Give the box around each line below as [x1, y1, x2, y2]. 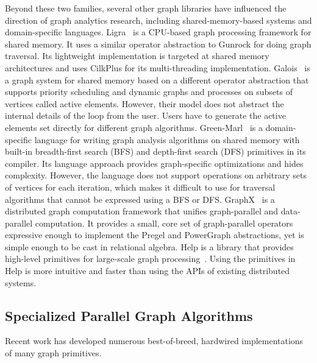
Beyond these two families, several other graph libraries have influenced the [5, 2, 287, 14]
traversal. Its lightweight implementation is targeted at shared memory [5, 49, 269, 62]
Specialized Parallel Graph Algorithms [5, 306, 253, 325]
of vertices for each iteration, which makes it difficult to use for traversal [5, 180, 276, 193]
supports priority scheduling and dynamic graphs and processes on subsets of [5, 85, 293, 98]
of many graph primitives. [5, 347, 102, 359]
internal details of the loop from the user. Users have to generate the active [5, 109, 286, 122]
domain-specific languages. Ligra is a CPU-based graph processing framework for [5, 26, 312, 38]
